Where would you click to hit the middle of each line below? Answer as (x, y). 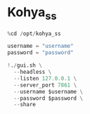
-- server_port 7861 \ (45, 85)
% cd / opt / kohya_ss (34, 33)
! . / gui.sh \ (25, 65)
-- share (25, 105)
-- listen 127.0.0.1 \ (45, 78)
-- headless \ (33, 72)
